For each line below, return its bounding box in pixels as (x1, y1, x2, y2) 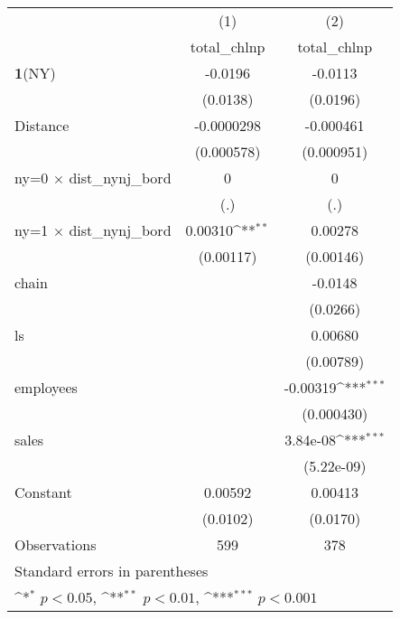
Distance (14, 115, 70, 136)
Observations (14, 534, 97, 555)
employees (14, 377, 78, 398)
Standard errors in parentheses (14, 560, 209, 581)
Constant (14, 482, 72, 502)
